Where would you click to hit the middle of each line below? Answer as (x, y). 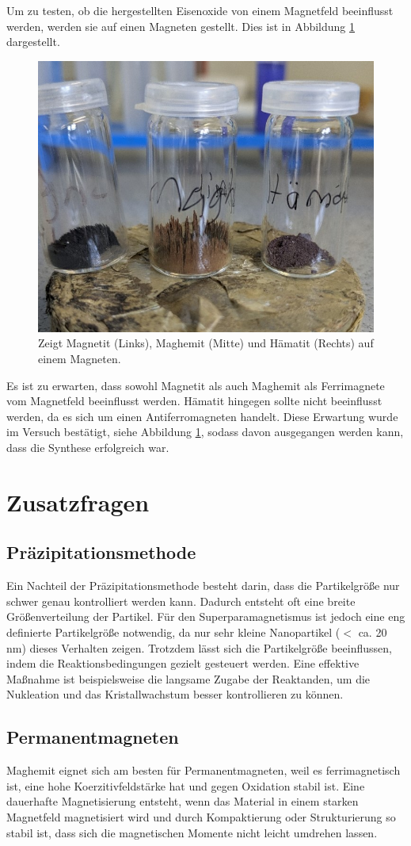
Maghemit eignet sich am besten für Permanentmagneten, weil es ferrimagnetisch (204, 770)
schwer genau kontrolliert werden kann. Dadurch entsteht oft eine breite (181, 601)
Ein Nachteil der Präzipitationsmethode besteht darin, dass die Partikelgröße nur (203, 586)
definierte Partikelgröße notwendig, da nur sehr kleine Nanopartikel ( (173, 632)
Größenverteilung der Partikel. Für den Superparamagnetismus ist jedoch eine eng (206, 616)
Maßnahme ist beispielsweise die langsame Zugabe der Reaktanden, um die (188, 678)
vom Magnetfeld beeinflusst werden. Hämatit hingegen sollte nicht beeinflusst (194, 401)
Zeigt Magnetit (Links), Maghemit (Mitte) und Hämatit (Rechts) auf (206, 343)
